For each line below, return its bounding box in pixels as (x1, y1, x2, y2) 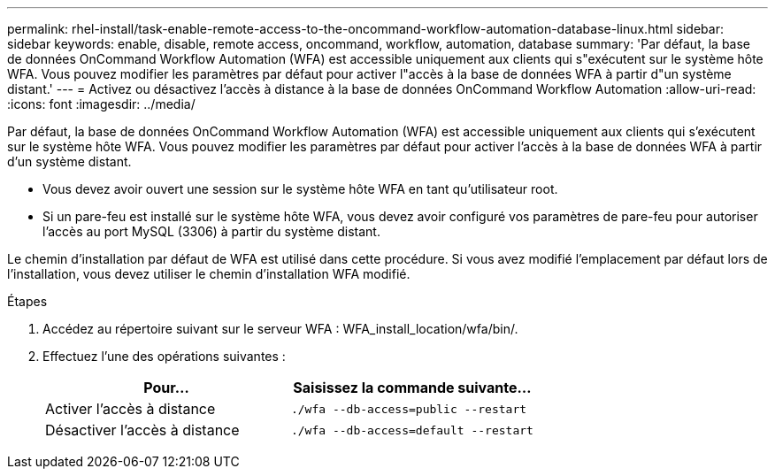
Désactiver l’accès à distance (45, 421, 240, 439)
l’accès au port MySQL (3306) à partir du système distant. (42, 224, 380, 239)
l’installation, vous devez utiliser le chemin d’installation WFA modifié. (7, 266, 411, 281)
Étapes (7, 294, 48, 309)
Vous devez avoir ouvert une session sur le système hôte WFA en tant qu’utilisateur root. (42, 181, 558, 196)
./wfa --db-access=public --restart (290, 402, 527, 416)
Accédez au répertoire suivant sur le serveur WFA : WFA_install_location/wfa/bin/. (42, 321, 518, 336)
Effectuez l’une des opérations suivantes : (42, 349, 286, 364)
